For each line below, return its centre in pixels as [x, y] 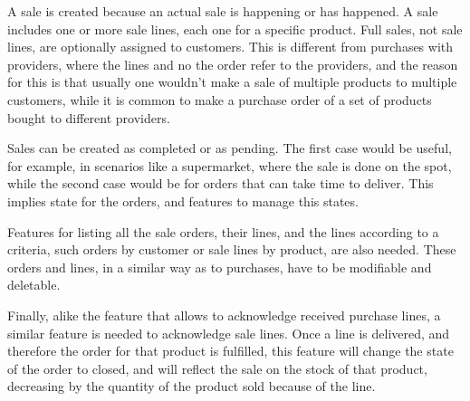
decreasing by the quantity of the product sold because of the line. [192, 386]
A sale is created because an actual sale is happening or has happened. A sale [223, 11]
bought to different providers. [89, 117]
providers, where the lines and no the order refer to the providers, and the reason [233, 64]
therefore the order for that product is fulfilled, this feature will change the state [230, 351]
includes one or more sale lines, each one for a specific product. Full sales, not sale [235, 29]
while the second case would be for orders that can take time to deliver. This [221, 183]
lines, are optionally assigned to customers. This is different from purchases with [230, 47]
